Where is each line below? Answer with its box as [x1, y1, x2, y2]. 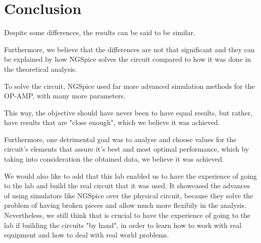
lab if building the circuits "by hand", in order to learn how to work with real [4, 219, 241, 230]
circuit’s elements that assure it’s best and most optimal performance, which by [4, 144, 249, 154]
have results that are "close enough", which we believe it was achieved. [4, 117, 220, 128]
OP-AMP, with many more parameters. [4, 90, 126, 101]
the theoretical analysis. [4, 63, 77, 74]
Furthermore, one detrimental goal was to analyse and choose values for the [4, 134, 237, 144]
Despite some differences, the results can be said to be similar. [4, 27, 196, 38]
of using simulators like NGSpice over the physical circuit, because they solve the [4, 190, 253, 200]
